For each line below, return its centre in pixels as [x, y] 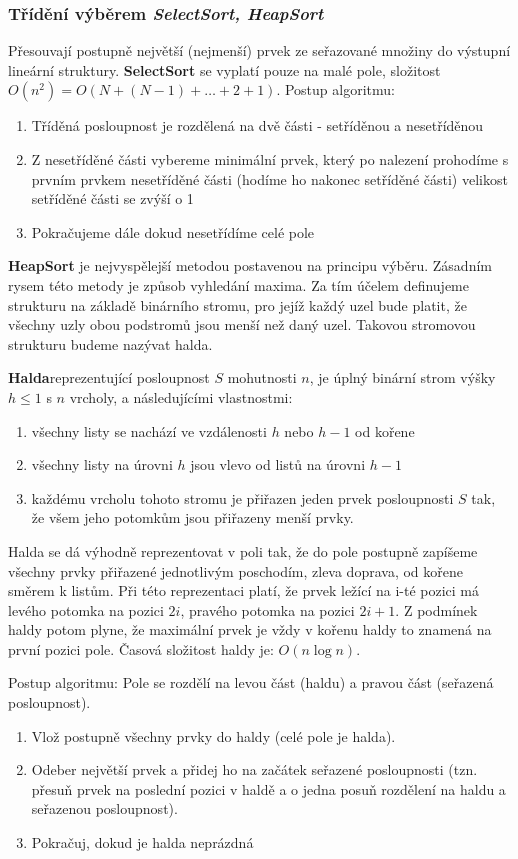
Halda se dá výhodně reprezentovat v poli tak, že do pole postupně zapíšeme [243, 550]
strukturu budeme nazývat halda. [110, 343]
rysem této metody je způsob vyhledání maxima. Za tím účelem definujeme [238, 284]
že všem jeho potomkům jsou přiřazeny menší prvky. [192, 517]
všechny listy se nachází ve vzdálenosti [149, 430]
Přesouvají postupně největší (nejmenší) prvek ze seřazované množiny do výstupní [259, 50]
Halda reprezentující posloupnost [109, 377]
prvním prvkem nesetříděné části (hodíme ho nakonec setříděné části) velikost [269, 178]
